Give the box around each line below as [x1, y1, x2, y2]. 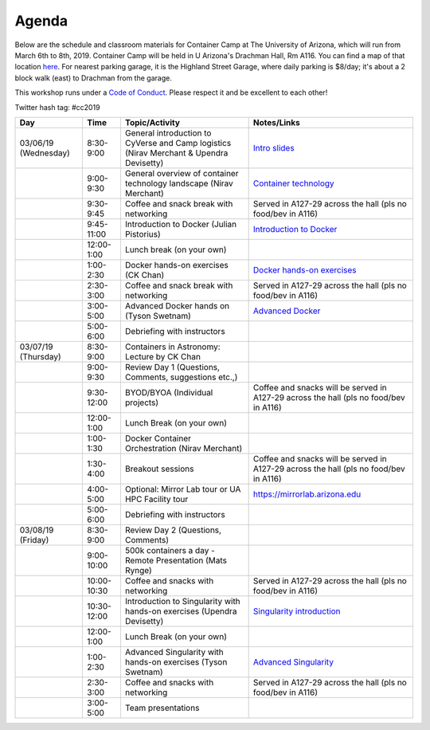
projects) [124, 397, 159, 408]
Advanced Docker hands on [124, 300, 230, 311]
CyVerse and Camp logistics [124, 137, 232, 148]
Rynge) [124, 564, 153, 575]
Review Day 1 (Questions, [124, 361, 221, 372]
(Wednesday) [19, 147, 71, 159]
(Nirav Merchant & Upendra [124, 147, 229, 159]
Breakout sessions [124, 463, 194, 474]
